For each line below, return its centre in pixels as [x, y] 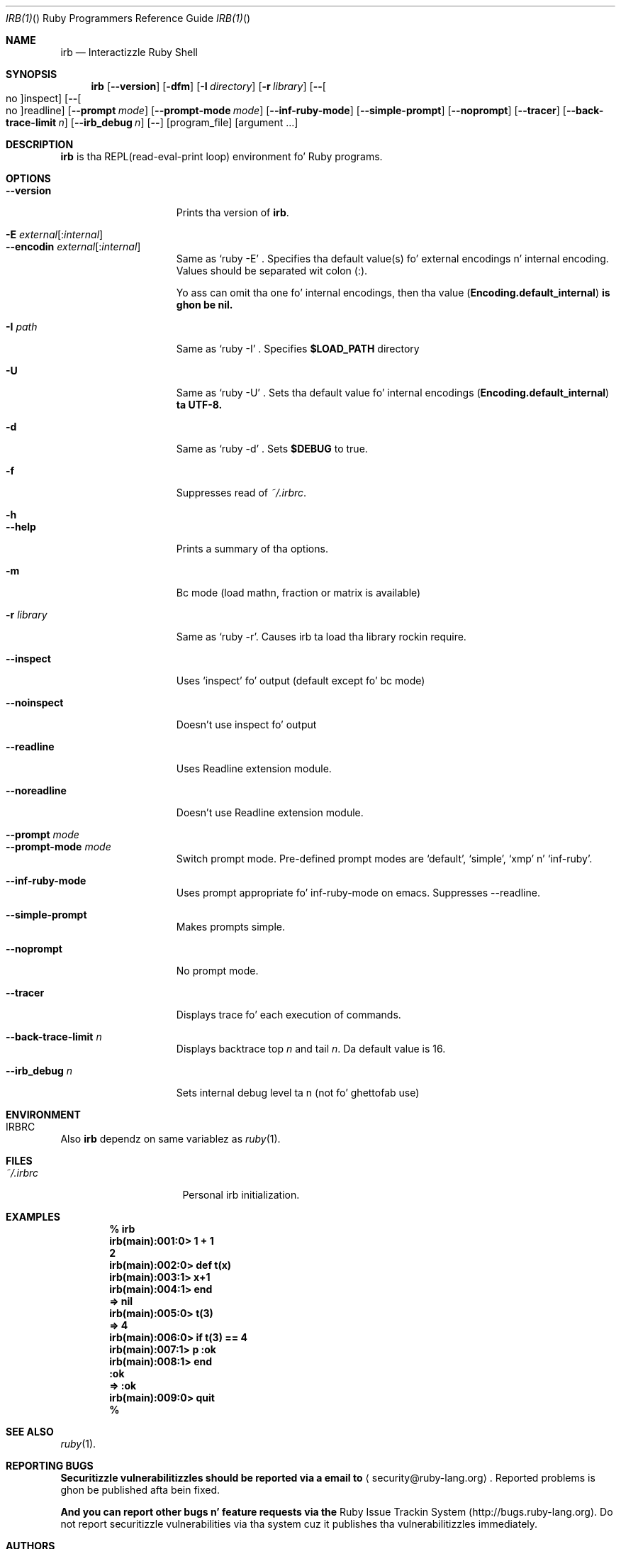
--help [21, 527]
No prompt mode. [217, 971]
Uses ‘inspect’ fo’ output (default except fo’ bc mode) [301, 681]
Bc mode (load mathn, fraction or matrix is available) [298, 593]
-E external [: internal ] [55, 234]
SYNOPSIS [32, 74]
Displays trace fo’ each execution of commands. [289, 1015]
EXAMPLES [33, 1217]
